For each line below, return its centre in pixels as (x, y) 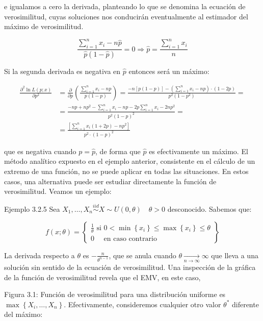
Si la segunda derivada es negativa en (62, 71)
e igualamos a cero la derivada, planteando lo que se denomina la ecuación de (125, 6)
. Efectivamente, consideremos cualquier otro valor (142, 304)
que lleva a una (235, 255)
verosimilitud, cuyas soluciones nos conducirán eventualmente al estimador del (126, 16)
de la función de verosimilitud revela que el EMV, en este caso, (102, 277)
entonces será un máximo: (169, 71)
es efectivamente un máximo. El (199, 151)
